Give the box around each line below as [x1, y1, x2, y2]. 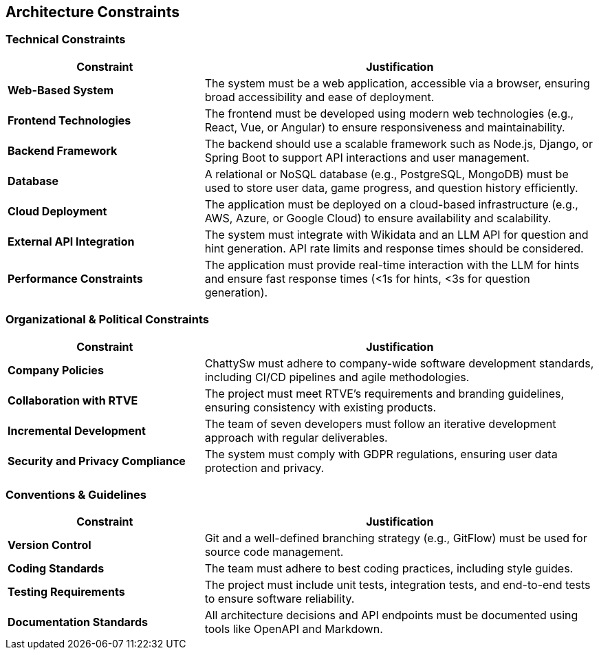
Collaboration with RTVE [8, 393, 138, 407]
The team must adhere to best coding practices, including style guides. [204, 561, 574, 576]
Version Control [8, 538, 91, 552]
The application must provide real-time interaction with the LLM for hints [204, 257, 580, 272]
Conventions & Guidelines [6, 487, 146, 502]
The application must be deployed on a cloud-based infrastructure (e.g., [204, 197, 578, 211]
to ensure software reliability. [204, 592, 355, 606]
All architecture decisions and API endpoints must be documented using [204, 608, 578, 623]
